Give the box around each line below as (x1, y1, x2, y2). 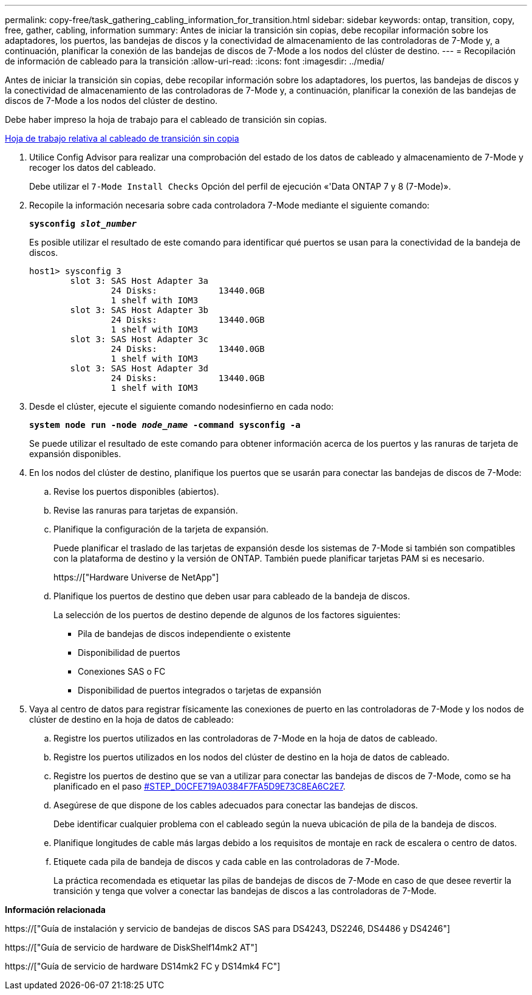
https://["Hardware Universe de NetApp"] (53, 572, 219, 582)
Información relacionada (5, 904, 106, 915)
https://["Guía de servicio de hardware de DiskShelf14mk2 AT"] (5, 942, 258, 952)
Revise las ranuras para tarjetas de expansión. (53, 505, 238, 515)
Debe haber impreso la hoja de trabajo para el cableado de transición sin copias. (5, 114, 327, 125)
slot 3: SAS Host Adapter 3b (70, 305, 209, 315)
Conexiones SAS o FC (78, 666, 166, 677)
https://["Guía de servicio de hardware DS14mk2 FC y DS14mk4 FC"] (5, 961, 281, 971)
